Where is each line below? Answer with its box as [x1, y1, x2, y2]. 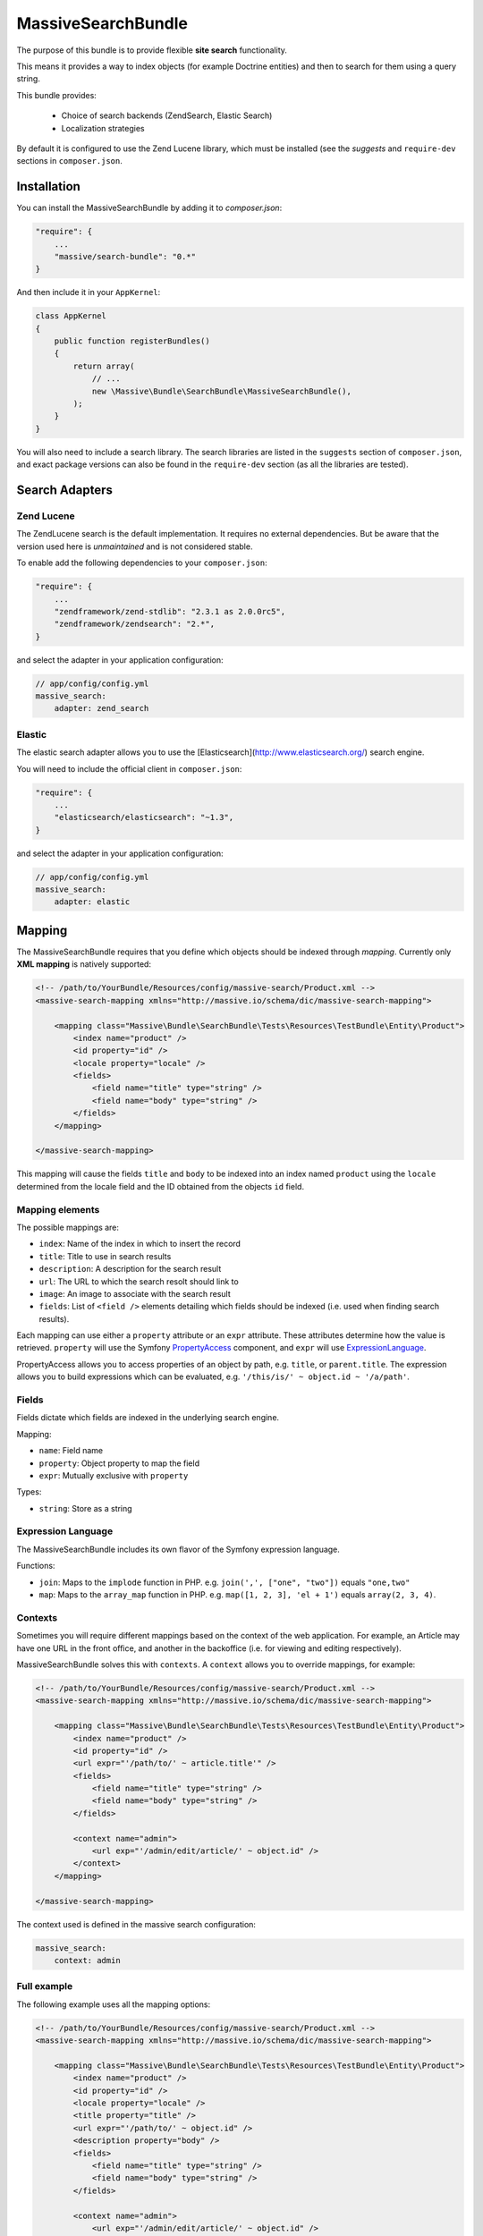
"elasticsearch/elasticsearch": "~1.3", [54, 812, 234, 823]
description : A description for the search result [38, 1264, 222, 1275]
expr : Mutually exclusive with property [38, 1469, 189, 1480]
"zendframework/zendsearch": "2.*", [54, 619, 215, 630]
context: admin [54, 1955, 121, 1965]
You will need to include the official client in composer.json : [16, 763, 242, 774]
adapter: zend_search [54, 703, 149, 714]
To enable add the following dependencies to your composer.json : [16, 557, 267, 568]
